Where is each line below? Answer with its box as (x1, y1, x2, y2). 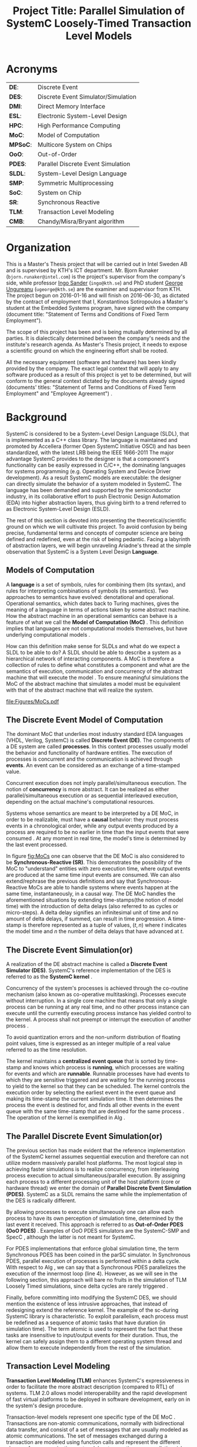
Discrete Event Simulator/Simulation (37, 93, 137, 101)
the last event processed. (6, 841, 68, 848)
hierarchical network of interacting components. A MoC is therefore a (6, 655, 175, 662)
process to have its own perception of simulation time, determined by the (6, 1214, 183, 1222)
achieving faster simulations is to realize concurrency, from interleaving (6, 1166, 179, 1173)
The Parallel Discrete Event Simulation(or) (6, 1131, 163, 1141)
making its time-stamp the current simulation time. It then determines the (6, 1095, 183, 1102)
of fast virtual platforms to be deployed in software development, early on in (6, 1396, 191, 1403)
